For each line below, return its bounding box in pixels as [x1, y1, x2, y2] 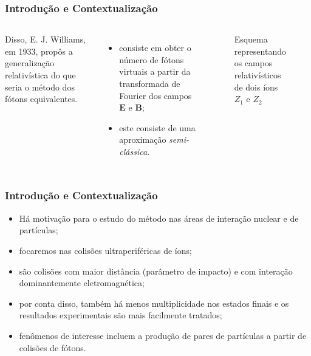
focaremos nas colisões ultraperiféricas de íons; [19, 244, 192, 256]
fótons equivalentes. [5, 92, 78, 105]
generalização [5, 56, 54, 69]
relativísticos [234, 69, 281, 81]
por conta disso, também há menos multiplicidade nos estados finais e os [19, 296, 289, 309]
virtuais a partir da [119, 65, 191, 78]
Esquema [234, 33, 268, 46]
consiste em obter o [119, 41, 191, 54]
